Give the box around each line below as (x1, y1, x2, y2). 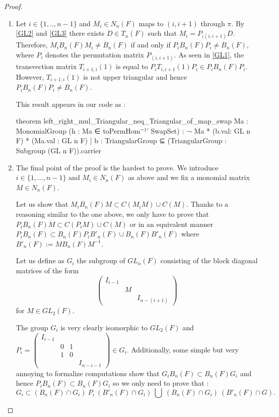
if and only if (130, 39, 171, 50)
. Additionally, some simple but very (126, 344, 239, 354)
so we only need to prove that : (112, 378, 209, 388)
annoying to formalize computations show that (16, 368, 160, 378)
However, (16, 71, 44, 82)
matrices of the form (16, 265, 79, 275)
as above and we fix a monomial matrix (128, 172, 250, 183)
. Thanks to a (186, 199, 229, 209)
